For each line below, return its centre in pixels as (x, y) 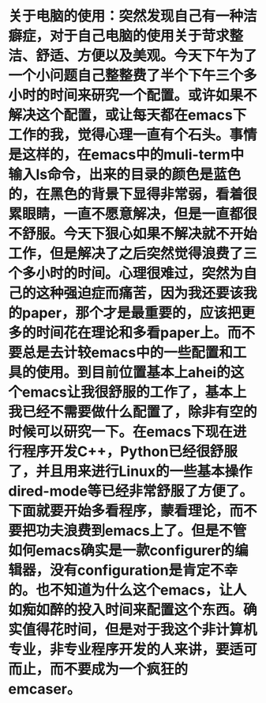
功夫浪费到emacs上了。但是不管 (141, 531)
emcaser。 (45, 689)
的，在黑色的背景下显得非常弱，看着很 (133, 194)
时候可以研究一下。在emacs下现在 (120, 432)
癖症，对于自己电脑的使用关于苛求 (119, 36)
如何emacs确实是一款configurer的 (122, 551)
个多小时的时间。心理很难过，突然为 (126, 274)
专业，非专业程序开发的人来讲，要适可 (133, 650)
